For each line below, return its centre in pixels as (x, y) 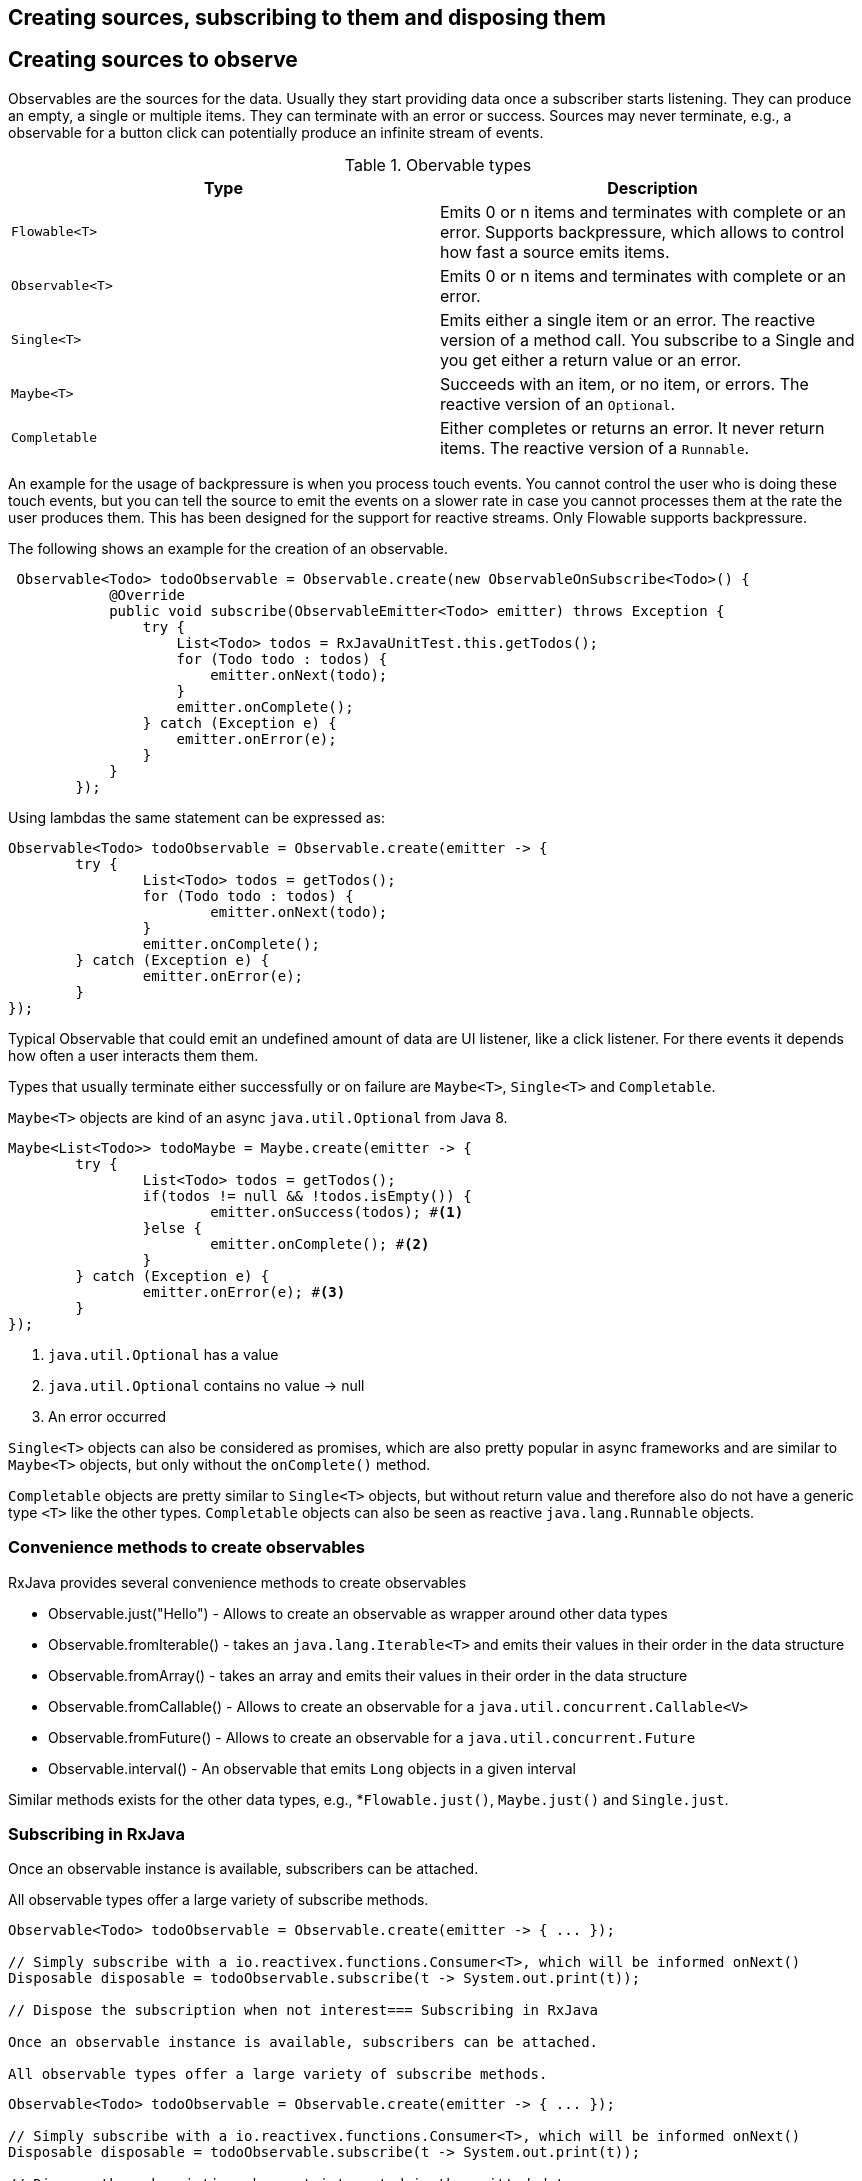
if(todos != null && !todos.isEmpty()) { (307, 1195)
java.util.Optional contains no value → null (206, 1385)
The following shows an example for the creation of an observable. (228, 548)
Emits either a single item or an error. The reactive (628, 319)
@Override (147, 594)
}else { (172, 1227)
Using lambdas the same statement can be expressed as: (197, 817)
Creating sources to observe (153, 60)
